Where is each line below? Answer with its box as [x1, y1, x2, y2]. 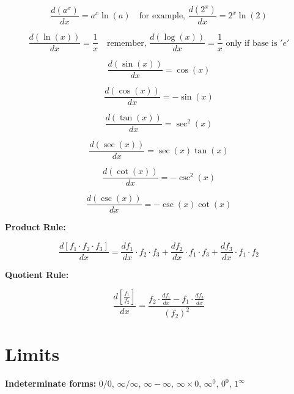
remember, [106, 38, 147, 48]
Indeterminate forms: [5, 377, 97, 390]
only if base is [226, 38, 277, 48]
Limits [5, 341, 60, 367]
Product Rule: [5, 221, 66, 233]
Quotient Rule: [5, 268, 69, 281]
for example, [139, 12, 186, 21]
